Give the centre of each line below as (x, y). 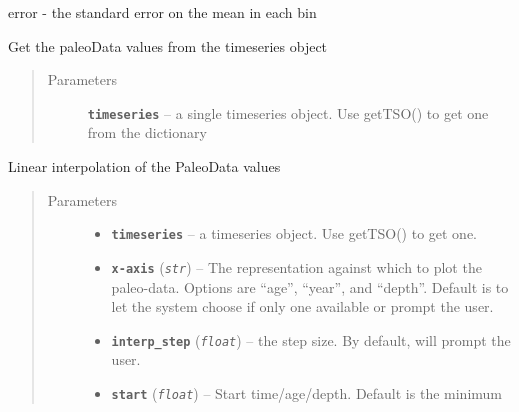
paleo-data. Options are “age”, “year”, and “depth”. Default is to (310, 286)
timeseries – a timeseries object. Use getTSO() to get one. (294, 233)
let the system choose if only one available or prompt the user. (302, 306)
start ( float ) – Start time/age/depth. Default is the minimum (306, 392)
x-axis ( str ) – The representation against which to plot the (296, 266)
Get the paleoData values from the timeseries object (168, 45)
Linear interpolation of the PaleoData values (144, 166)
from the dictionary (147, 132)
